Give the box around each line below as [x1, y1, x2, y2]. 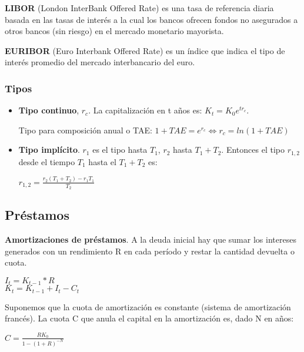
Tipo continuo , [18, 104, 79, 116]
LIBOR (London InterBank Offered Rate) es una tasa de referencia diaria [5, 2, 274, 14]
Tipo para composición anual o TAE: [18, 123, 152, 136]
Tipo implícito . [18, 143, 80, 156]
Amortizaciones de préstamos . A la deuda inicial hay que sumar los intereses [5, 233, 296, 246]
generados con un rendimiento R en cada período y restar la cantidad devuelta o [5, 244, 295, 257]
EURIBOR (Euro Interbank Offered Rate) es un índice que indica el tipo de [5, 44, 285, 56]
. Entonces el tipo [221, 143, 285, 156]
